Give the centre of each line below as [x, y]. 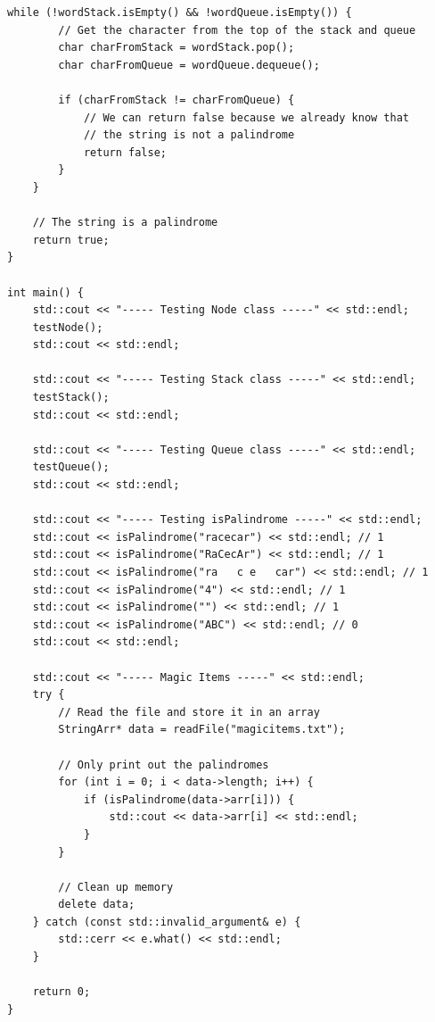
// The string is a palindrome [125, 223]
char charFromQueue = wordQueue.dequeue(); [189, 65]
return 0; [62, 992]
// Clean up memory [116, 887]
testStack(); [71, 398]
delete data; [97, 905]
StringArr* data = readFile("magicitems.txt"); [202, 730]
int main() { [45, 292]
